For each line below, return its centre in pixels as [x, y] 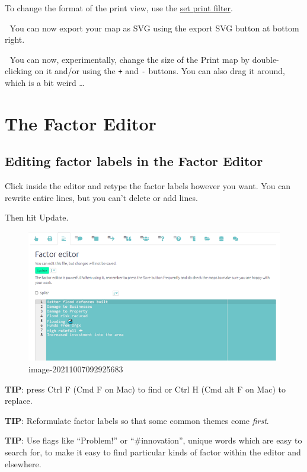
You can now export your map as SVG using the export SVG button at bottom [154, 28]
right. [15, 39]
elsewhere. [23, 463]
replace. [19, 401]
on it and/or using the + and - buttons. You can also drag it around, [160, 71]
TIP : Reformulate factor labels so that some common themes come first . [137, 420]
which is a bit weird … [45, 83]
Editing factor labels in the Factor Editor [134, 161]
